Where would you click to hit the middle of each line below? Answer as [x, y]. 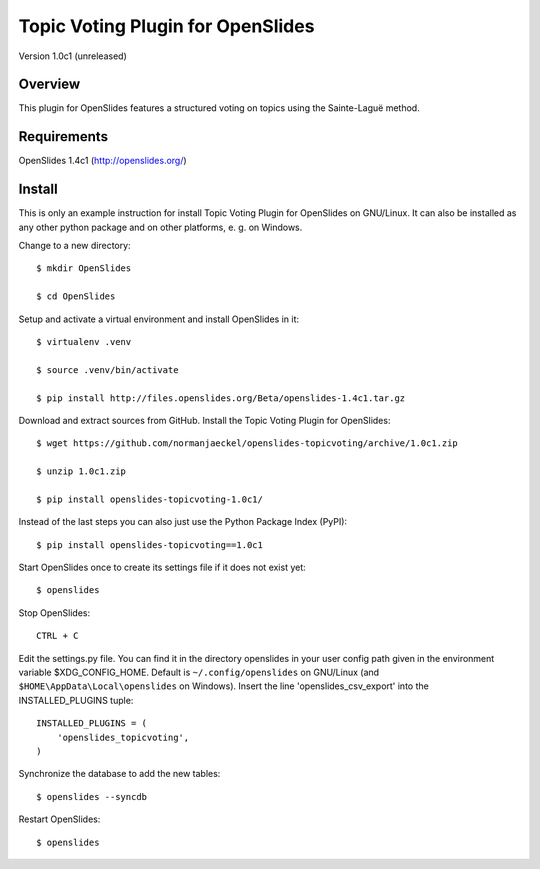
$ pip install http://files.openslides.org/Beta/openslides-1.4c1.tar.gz [221, 398]
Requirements [63, 136]
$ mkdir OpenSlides [84, 268]
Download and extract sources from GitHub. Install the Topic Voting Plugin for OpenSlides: [204, 420]
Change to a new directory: [74, 246]
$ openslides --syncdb [92, 796]
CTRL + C [57, 636]
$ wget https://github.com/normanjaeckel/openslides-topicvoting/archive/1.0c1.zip [247, 443]
